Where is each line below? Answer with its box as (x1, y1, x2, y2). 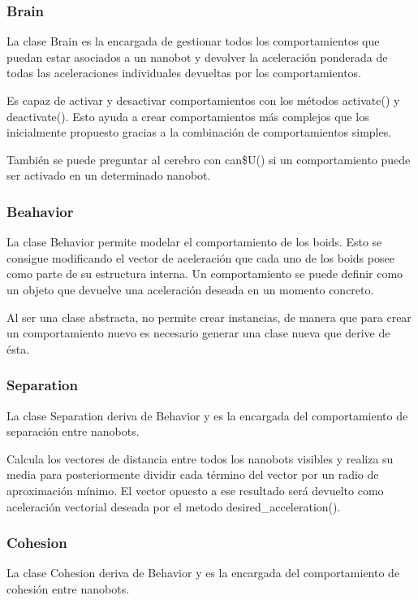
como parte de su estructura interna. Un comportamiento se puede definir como (6, 265, 403, 282)
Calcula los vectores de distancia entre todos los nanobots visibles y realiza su (6, 450, 394, 467)
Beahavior (6, 201, 74, 221)
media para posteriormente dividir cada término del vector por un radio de (6, 466, 379, 483)
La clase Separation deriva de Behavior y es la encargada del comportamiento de (6, 407, 408, 424)
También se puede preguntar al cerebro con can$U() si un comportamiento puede (6, 150, 411, 167)
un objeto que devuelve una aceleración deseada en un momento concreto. (6, 280, 374, 298)
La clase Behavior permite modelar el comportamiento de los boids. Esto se (6, 233, 382, 250)
